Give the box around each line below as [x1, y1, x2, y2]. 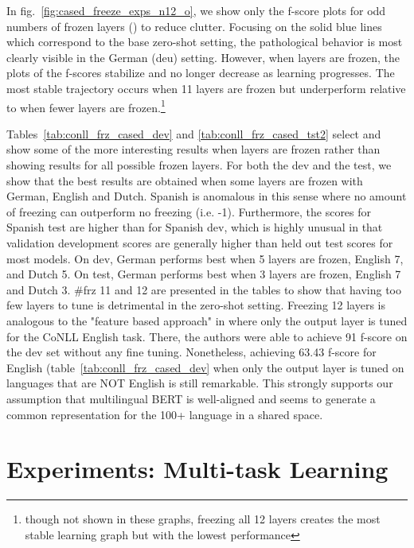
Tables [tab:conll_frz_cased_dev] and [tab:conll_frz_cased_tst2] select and [6, 125, 381, 142]
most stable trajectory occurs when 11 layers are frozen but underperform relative [6, 80, 406, 96]
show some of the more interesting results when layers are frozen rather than [6, 141, 381, 157]
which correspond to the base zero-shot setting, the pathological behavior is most [6, 33, 403, 50]
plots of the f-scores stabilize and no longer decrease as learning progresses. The [6, 64, 395, 81]
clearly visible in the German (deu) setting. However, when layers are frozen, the [6, 49, 400, 65]
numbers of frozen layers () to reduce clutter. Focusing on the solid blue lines [6, 17, 382, 34]
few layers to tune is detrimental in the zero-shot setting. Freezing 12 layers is [6, 297, 386, 313]
